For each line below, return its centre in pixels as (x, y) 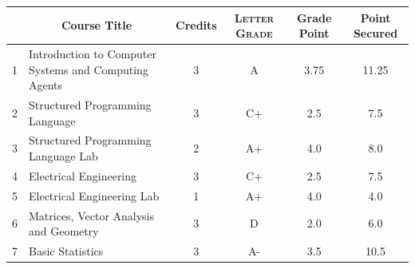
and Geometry (64, 231)
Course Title (97, 25)
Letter (254, 17)
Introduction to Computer (93, 53)
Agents (46, 85)
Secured (375, 33)
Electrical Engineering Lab (94, 195)
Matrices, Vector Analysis (92, 215)
